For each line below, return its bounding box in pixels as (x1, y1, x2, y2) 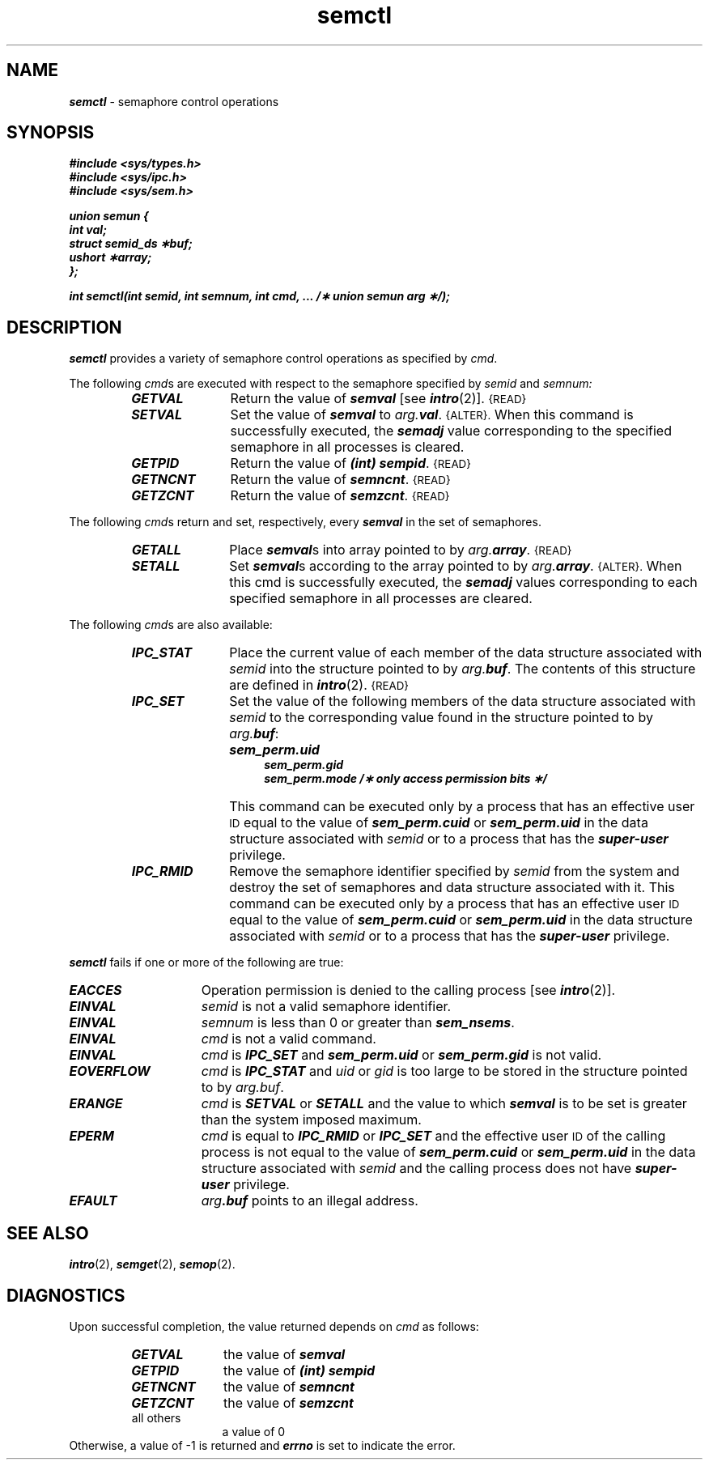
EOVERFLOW (69, 1063, 151, 1080)
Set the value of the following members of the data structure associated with (229, 693, 696, 710)
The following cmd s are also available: (69, 618, 273, 632)
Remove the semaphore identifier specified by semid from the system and (229, 863, 680, 880)
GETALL (131, 542, 181, 559)
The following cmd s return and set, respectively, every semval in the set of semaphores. (69, 515, 541, 529)
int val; (69, 223, 107, 237)
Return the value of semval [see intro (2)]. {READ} (230, 390, 527, 407)
